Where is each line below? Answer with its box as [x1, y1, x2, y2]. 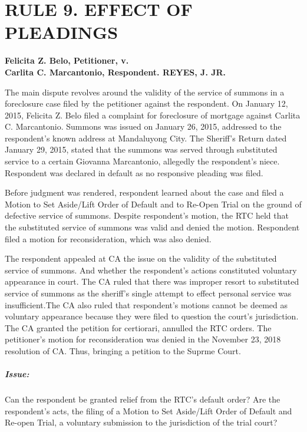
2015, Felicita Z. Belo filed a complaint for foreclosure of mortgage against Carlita [5, 108, 301, 121]
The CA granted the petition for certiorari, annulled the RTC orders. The [5, 321, 272, 334]
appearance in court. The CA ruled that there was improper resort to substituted [5, 275, 299, 288]
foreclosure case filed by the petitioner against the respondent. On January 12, [5, 97, 288, 110]
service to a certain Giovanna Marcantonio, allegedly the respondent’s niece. [5, 155, 280, 167]
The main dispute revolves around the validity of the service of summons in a [5, 85, 285, 98]
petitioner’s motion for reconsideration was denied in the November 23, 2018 [5, 333, 281, 345]
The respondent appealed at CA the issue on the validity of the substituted [5, 252, 277, 265]
